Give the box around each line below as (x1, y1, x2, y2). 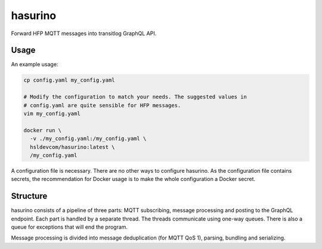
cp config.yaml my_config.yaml (23, 77, 116, 83)
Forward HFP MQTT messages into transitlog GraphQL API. (11, 30, 157, 37)
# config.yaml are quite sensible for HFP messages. (23, 102, 181, 108)
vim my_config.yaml (23, 110, 80, 117)
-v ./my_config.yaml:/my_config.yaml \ (30, 135, 147, 142)
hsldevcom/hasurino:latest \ (30, 144, 116, 150)
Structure (11, 191, 48, 201)
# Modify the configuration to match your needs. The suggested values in (23, 94, 247, 101)
